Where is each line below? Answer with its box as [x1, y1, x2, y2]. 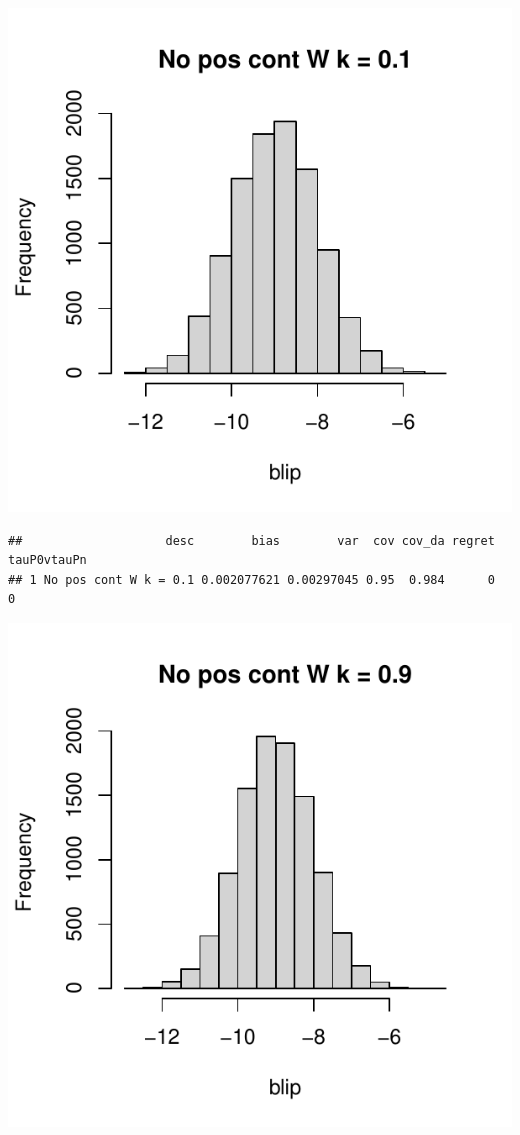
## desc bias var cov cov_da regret [8, 533, 495, 548]
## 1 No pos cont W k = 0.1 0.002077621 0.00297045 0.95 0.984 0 [8, 572, 495, 587]
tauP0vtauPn [8, 553, 87, 568]
